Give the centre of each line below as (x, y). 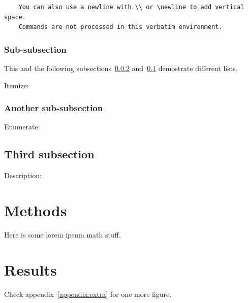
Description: (23, 175)
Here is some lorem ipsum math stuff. (63, 234)
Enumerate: (22, 127)
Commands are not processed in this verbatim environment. (120, 27)
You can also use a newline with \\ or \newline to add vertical (131, 7)
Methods (36, 210)
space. (15, 17)
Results (30, 269)
